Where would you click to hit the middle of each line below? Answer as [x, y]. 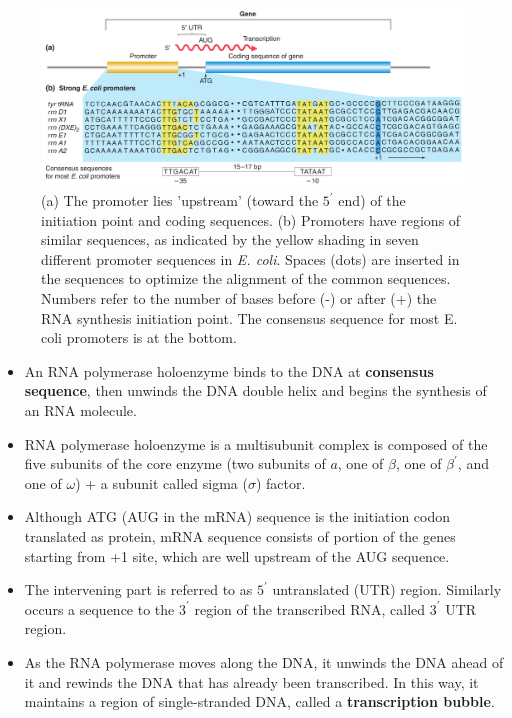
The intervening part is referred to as [138, 589]
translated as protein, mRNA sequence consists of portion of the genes [240, 535]
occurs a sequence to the [99, 608]
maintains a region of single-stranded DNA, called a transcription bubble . [259, 701]
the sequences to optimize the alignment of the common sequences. [246, 278]
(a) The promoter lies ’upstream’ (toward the [180, 200]
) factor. [280, 482]
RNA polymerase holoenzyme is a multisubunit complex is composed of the [256, 443]
